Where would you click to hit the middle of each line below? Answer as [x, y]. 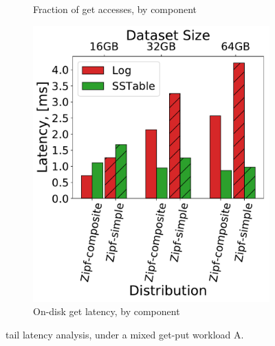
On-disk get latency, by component [107, 311]
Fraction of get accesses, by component [115, 9]
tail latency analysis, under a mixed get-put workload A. [125, 334]
